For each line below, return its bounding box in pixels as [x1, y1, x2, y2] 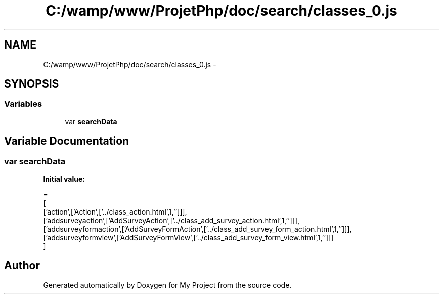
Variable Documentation [4, 135, 129, 148]
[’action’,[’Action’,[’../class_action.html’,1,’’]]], [43, 207, 187, 217]
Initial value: [43, 175, 85, 184]
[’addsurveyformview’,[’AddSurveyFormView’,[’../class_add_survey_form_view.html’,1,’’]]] [43, 233, 334, 242]
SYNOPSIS [4, 77, 59, 91]
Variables [4, 99, 42, 109]
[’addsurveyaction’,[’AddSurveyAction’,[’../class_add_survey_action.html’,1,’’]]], [43, 216, 300, 225]
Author [4, 259, 40, 272]
